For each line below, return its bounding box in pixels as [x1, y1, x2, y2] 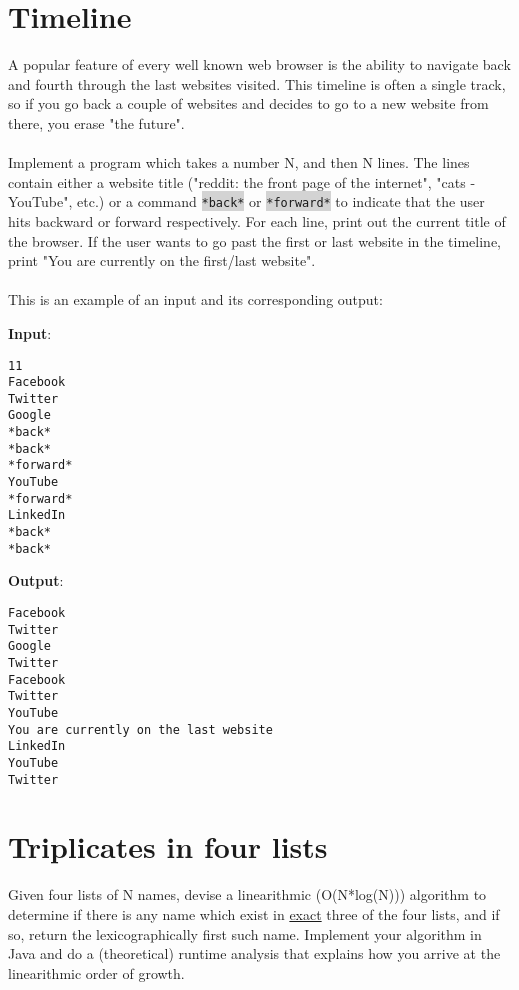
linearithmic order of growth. [8, 962, 185, 983]
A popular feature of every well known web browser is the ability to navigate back [8, 54, 511, 75]
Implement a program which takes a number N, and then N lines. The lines [8, 152, 470, 173]
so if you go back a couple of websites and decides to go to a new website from [8, 93, 489, 114]
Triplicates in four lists [8, 826, 328, 867]
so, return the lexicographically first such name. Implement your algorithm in [8, 923, 482, 944]
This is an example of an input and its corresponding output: [8, 289, 383, 310]
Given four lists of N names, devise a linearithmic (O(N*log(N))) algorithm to [8, 884, 487, 905]
